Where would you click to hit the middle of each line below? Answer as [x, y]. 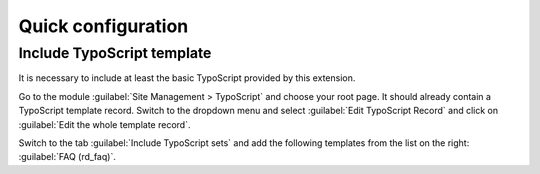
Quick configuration [103, 26]
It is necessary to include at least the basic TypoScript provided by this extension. [187, 78]
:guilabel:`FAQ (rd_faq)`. [67, 157]
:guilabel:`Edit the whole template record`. [104, 124]
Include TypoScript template [115, 53]
